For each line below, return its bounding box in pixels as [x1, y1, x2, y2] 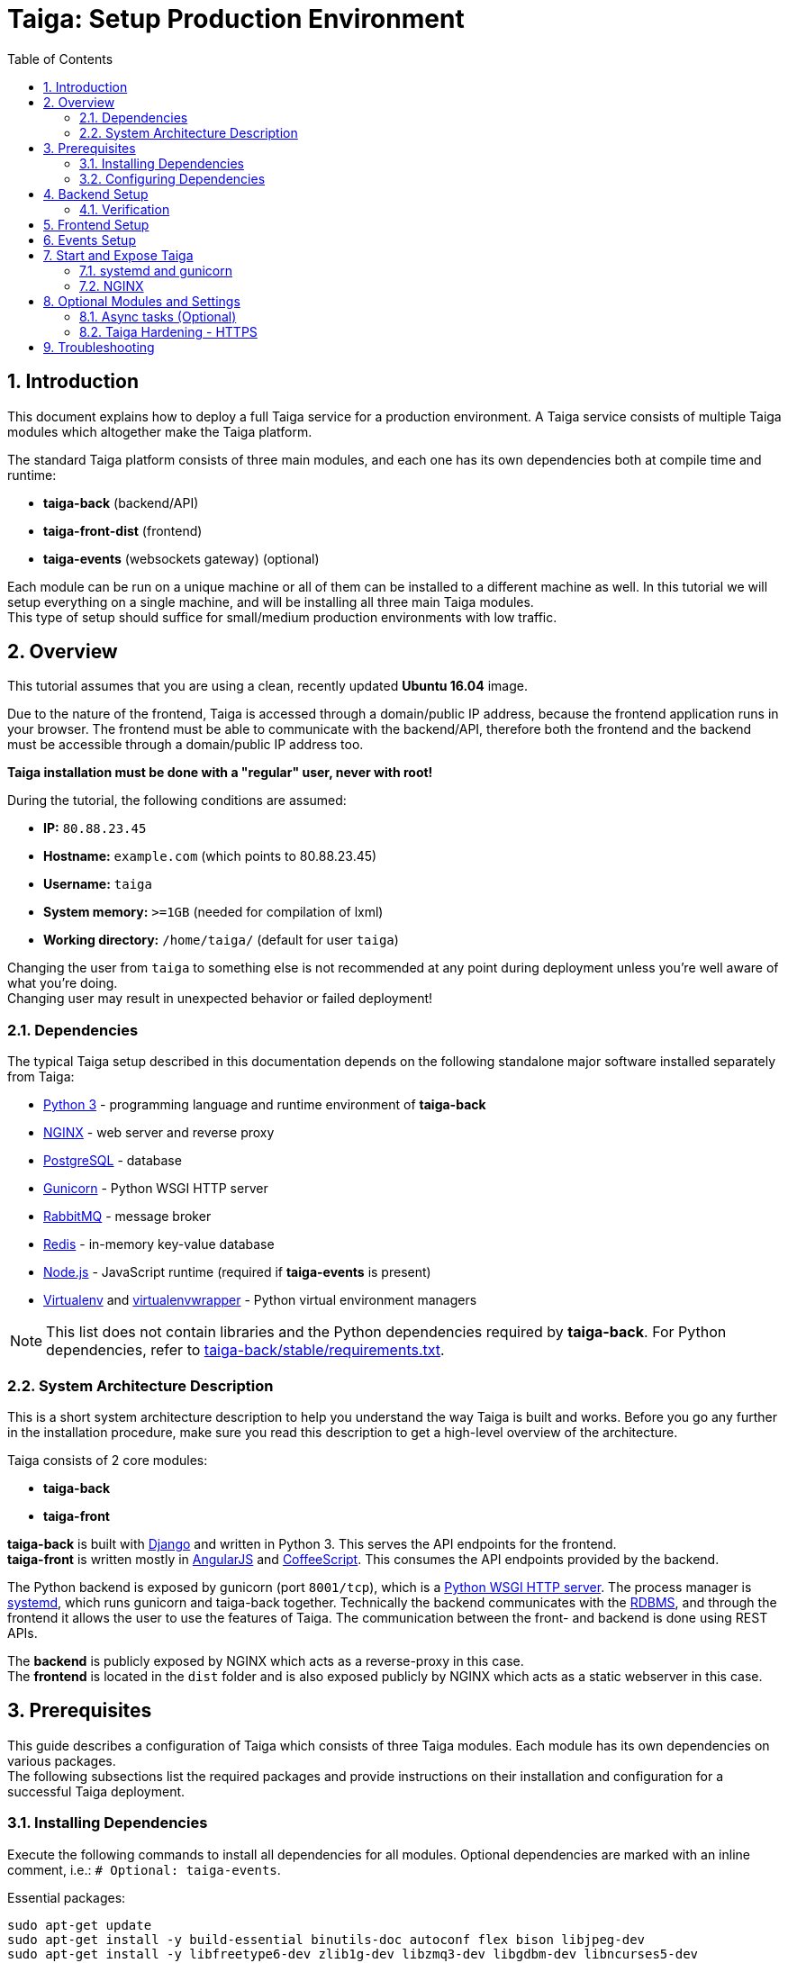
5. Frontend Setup [43, 216, 149, 232]
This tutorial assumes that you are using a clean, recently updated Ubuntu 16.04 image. [7, 678, 528, 694]
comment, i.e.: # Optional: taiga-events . [7, 1861, 281, 1877]
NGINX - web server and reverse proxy [43, 1125, 275, 1141]
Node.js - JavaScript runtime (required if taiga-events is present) [43, 1264, 431, 1280]
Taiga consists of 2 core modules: [7, 1452, 208, 1468]
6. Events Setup [43, 231, 136, 248]
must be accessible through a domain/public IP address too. [7, 737, 364, 753]
